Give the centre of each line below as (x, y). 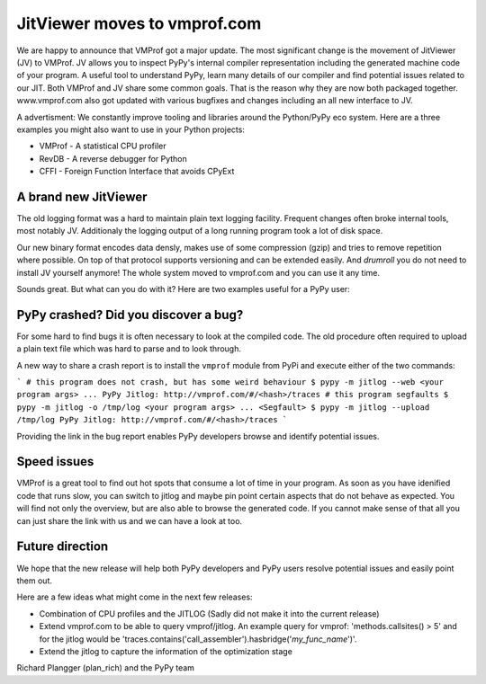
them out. (35, 581)
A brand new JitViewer (82, 196)
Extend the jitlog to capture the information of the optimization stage (166, 651)
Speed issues (55, 462)
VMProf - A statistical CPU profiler (103, 146)
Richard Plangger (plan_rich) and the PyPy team (106, 668)
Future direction (63, 547)
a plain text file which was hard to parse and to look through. (129, 349)
